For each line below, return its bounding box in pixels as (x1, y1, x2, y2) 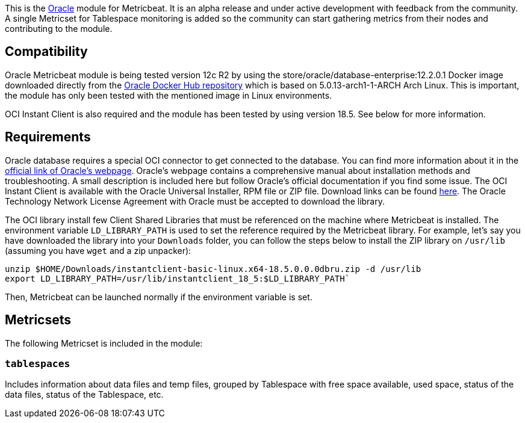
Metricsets (5, 312, 72, 328)
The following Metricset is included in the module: (5, 338, 203, 348)
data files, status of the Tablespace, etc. (5, 389, 164, 400)
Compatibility (5, 44, 88, 60)
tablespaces (5, 357, 70, 369)
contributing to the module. (5, 23, 113, 34)
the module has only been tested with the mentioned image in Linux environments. (5, 90, 332, 100)
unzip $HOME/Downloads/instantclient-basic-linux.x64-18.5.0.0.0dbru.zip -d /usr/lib (5, 264, 421, 274)
